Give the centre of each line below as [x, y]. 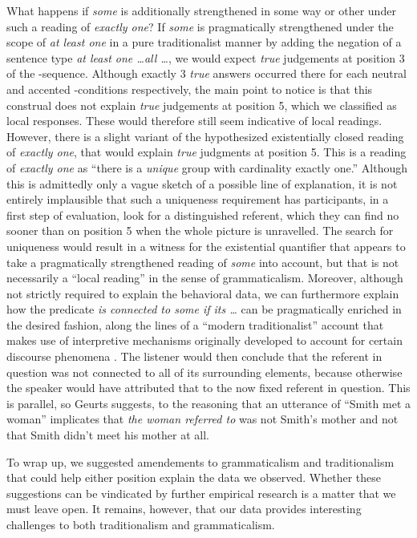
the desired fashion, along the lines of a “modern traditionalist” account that [195, 324]
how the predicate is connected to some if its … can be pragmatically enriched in [204, 309]
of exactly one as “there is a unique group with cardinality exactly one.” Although [207, 167]
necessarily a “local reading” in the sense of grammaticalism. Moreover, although [205, 278]
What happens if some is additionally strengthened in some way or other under [201, 10]
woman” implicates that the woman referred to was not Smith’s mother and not [202, 419]
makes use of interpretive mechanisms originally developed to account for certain [204, 340]
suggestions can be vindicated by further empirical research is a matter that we [201, 493]
